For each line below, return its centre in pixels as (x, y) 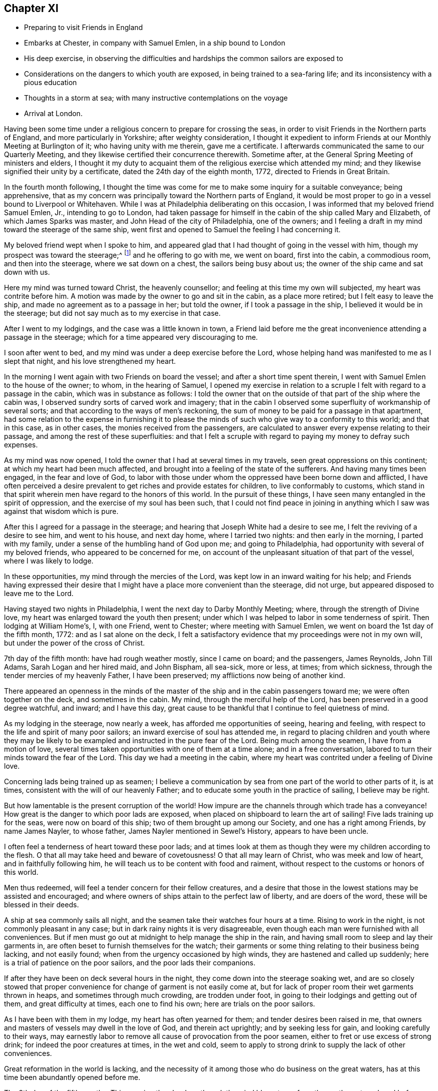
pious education (50, 83)
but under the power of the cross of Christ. (74, 643)
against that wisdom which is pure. (61, 511)
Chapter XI (31, 8)
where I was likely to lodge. (49, 561)
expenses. (21, 445)
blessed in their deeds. (41, 905)
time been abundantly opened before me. (72, 1077)
